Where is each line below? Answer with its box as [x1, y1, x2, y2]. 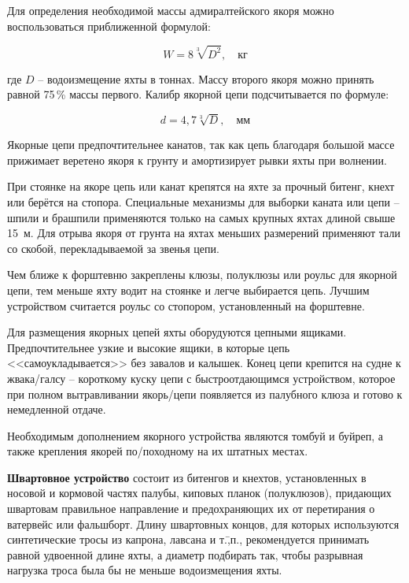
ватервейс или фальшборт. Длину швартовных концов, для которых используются [7, 515, 400, 532]
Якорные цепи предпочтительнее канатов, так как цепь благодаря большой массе [7, 136, 395, 153]
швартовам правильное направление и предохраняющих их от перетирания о [7, 500, 375, 517]
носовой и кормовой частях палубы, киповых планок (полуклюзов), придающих [7, 485, 392, 501]
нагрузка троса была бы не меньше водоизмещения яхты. [7, 562, 282, 578]
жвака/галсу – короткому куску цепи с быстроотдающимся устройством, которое [7, 369, 396, 386]
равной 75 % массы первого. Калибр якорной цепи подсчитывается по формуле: [7, 86, 389, 102]
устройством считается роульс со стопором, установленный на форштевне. [7, 297, 365, 314]
